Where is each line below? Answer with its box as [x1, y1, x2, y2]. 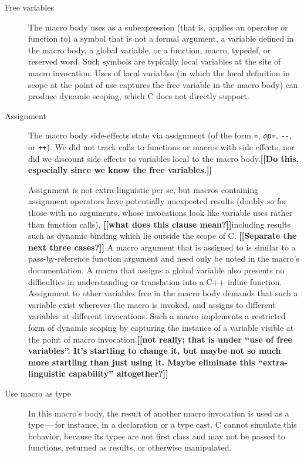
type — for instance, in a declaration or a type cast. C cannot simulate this [28, 418, 297, 431]
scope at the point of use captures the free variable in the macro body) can [28, 78, 298, 90]
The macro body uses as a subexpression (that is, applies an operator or [28, 21, 288, 33]
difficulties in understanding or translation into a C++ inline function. [28, 275, 282, 287]
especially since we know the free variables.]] [28, 164, 212, 176]
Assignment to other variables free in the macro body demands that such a [28, 287, 298, 299]
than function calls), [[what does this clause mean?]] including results [28, 218, 291, 230]
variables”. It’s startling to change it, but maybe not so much [28, 344, 281, 357]
